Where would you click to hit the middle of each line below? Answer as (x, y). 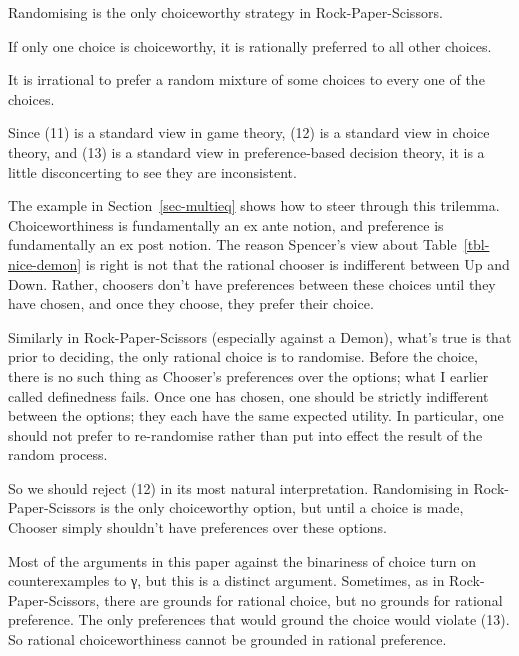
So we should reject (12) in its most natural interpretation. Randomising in (238, 487)
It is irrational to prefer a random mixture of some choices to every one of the (246, 79)
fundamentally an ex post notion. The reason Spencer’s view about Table (232, 244)
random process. (58, 454)
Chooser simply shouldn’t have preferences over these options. (197, 527)
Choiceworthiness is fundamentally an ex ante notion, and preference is (226, 224)
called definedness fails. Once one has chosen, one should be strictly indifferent (248, 395)
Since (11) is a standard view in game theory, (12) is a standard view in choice (249, 132)
